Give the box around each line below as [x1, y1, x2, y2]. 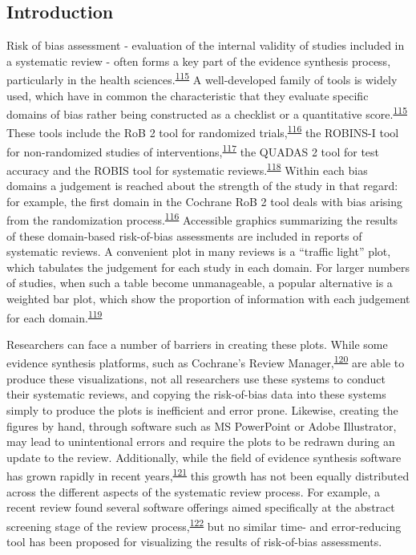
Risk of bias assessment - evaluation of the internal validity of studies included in [6, 37, 405, 54]
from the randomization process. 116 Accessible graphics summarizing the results [6, 209, 398, 229]
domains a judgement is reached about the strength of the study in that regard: [6, 177, 398, 194]
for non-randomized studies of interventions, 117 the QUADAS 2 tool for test [6, 140, 380, 160]
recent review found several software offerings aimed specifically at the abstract [6, 499, 395, 516]
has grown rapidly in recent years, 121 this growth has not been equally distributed [6, 465, 410, 484]
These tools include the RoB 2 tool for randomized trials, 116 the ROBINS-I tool [6, 122, 399, 141]
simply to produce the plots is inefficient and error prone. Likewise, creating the [6, 401, 398, 418]
